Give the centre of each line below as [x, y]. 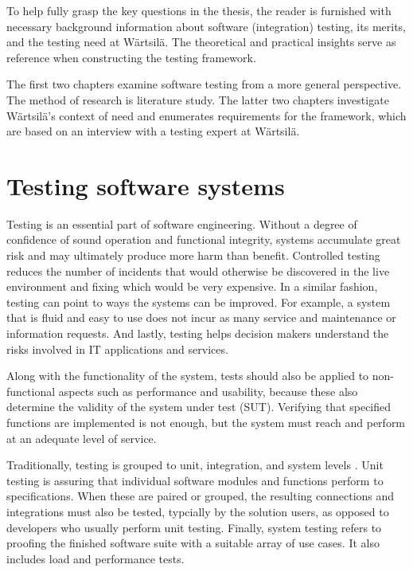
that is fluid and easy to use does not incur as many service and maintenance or [201, 317]
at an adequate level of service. [82, 438]
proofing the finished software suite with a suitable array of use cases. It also [193, 543]
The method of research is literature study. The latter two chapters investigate [198, 99]
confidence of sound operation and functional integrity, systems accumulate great [204, 239]
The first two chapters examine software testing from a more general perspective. [204, 84]
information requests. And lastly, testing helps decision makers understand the [198, 333]
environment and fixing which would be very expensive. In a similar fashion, [192, 286]
